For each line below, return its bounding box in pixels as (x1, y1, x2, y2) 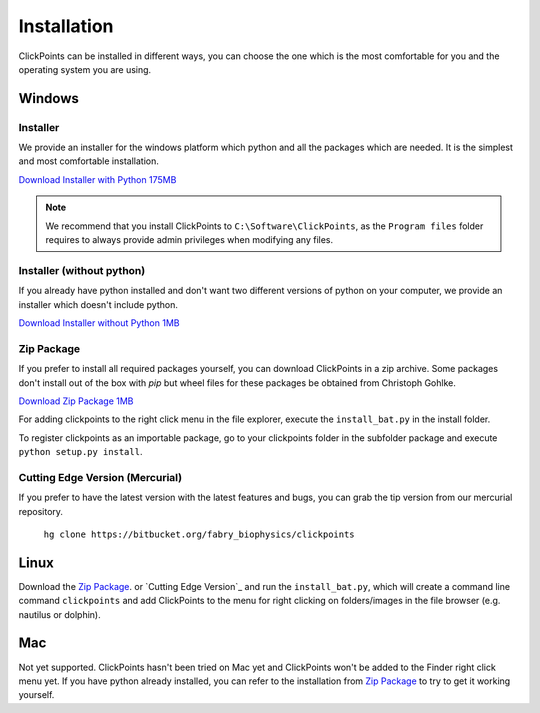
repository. (18, 505, 64, 517)
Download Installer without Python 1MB (18, 316, 180, 329)
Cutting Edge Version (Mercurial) (18, 470, 183, 484)
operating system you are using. (18, 63, 152, 75)
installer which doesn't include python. (18, 298, 179, 310)
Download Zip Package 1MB (18, 395, 134, 407)
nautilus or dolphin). (18, 608, 101, 620)
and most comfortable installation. (18, 155, 159, 167)
